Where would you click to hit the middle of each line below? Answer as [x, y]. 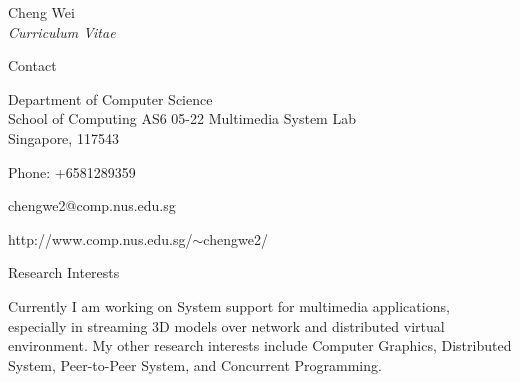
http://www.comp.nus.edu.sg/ [100, 238]
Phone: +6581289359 [72, 171]
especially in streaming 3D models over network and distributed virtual [226, 325]
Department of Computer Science [110, 98]
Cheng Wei [41, 12]
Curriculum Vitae [62, 31]
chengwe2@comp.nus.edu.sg [92, 205]
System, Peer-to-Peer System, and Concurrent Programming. [195, 364]
